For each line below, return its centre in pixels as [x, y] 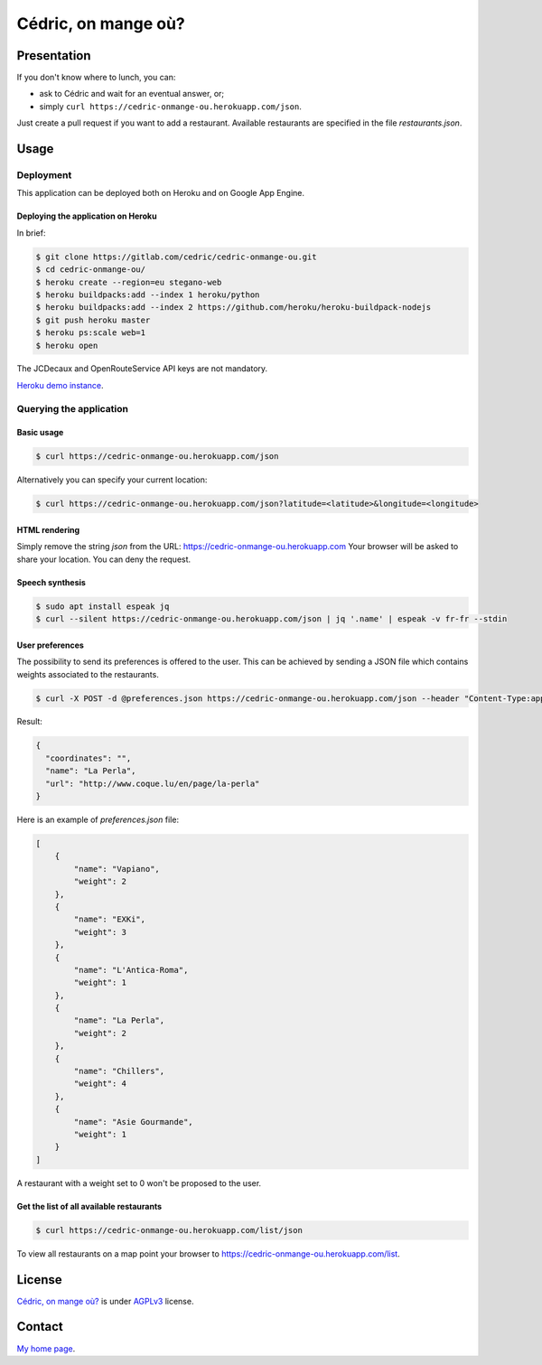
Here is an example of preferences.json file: [98, 820]
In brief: [31, 233]
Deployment [44, 175]
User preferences [51, 645]
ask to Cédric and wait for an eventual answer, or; [132, 94]
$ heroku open [67, 345]
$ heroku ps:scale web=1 [91, 333]
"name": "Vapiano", [117, 869]
